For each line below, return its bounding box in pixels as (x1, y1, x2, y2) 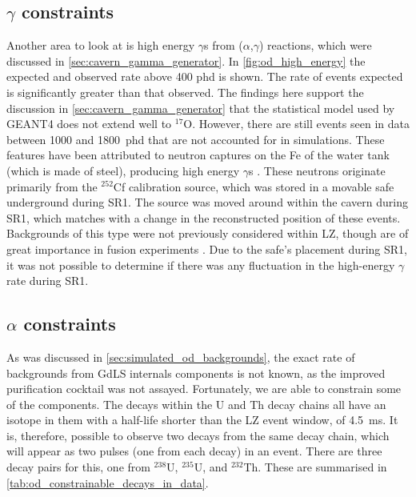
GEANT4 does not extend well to (6, 115, 172, 132)
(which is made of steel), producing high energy (6, 162, 240, 178)
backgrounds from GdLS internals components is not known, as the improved (6, 364, 386, 381)
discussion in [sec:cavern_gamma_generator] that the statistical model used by (6, 99, 395, 116)
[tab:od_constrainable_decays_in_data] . (6, 474, 209, 491)
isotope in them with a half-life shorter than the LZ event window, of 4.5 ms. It (6, 411, 398, 428)
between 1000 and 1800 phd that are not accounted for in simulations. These (6, 130, 385, 147)
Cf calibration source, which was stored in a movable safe (113, 178, 394, 194)
